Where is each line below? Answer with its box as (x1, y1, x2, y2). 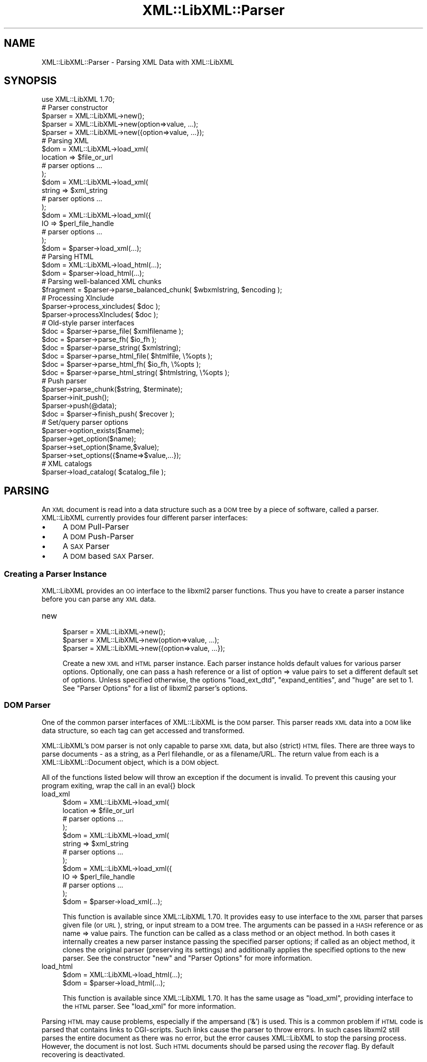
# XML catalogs (41, 459, 92, 468)
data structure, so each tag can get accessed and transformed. (41, 726, 245, 735)
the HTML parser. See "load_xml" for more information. (62, 1002, 236, 1010)
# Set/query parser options (41, 418, 128, 427)
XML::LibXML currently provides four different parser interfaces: (41, 513, 248, 522)
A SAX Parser (62, 541, 110, 551)
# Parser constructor (41, 103, 108, 112)
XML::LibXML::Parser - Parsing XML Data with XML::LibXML (41, 57, 234, 66)
